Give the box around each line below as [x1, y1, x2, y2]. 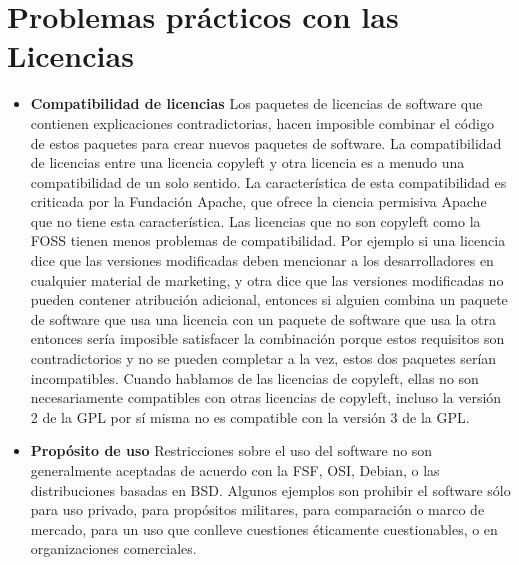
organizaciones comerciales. [30, 538, 197, 559]
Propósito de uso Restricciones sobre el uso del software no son [30, 440, 433, 461]
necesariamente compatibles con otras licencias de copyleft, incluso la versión [30, 387, 502, 408]
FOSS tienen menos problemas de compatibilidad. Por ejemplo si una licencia [30, 230, 506, 251]
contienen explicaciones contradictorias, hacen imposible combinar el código [30, 112, 494, 133]
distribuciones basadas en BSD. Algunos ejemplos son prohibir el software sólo [30, 479, 511, 500]
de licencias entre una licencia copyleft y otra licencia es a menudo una [30, 152, 465, 173]
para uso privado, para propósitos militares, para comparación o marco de [30, 499, 485, 520]
